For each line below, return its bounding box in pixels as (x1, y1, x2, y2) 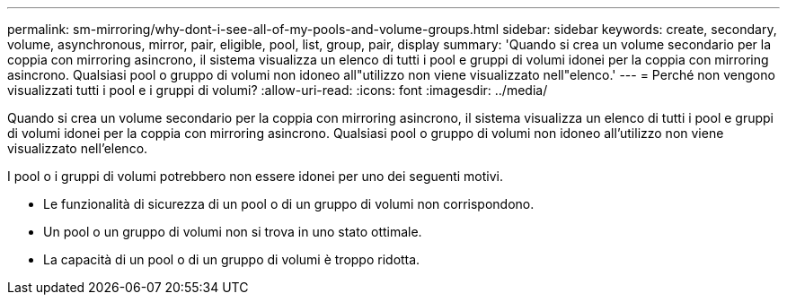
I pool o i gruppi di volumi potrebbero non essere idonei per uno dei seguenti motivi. (7, 168, 504, 184)
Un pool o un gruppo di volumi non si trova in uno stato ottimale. (43, 224, 422, 239)
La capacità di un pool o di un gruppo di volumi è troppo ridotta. (43, 252, 420, 267)
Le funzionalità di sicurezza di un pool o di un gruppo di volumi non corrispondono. (43, 196, 535, 211)
